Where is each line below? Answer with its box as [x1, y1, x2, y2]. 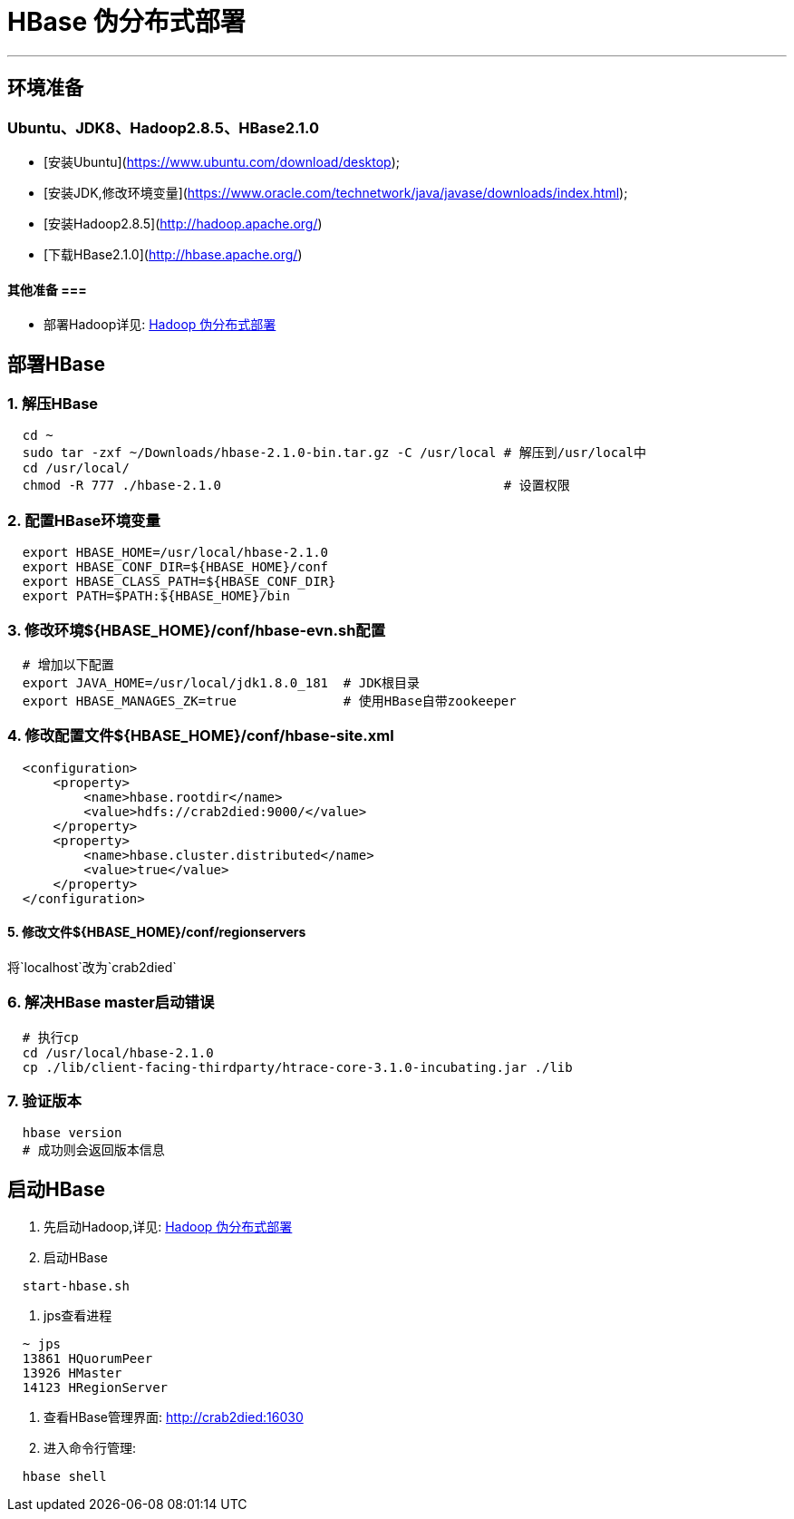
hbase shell [22, 1469, 107, 1485]
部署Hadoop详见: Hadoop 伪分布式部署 [44, 316, 276, 333]
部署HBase [7, 352, 106, 375]
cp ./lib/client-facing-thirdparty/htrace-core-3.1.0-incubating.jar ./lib [22, 1059, 573, 1075]
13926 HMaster [22, 1366, 122, 1381]
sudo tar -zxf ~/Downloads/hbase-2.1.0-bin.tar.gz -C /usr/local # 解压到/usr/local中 [22, 445, 647, 461]
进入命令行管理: [44, 1440, 137, 1456]
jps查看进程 [44, 1308, 112, 1324]
